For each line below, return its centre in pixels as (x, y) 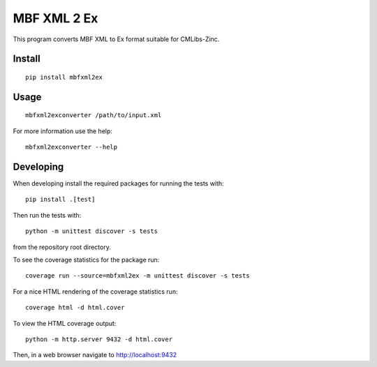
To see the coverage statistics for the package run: (86, 260)
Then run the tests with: (47, 215)
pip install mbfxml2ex (64, 77)
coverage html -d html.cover (75, 308)
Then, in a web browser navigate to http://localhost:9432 (95, 355)
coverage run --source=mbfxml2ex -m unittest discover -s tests (138, 276)
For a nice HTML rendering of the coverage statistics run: (95, 291)
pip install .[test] (60, 200)
